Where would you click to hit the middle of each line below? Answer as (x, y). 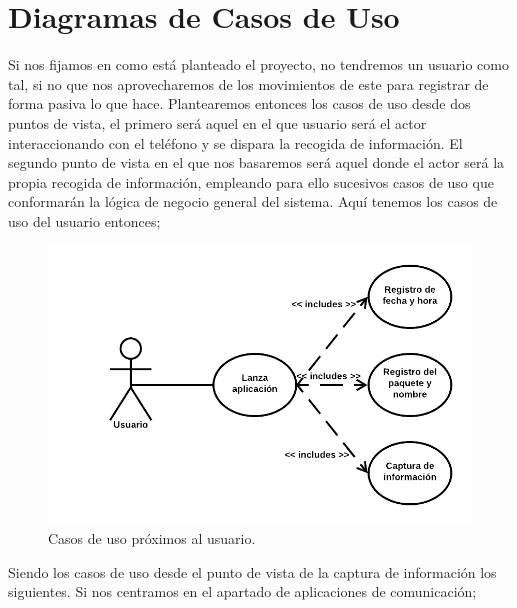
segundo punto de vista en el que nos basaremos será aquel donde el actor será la (256, 162)
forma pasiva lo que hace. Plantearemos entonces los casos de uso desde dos (239, 103)
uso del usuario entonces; (84, 220)
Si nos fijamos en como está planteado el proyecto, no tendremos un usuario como (258, 64)
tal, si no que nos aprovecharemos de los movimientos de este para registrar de (248, 83)
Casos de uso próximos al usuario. (152, 538)
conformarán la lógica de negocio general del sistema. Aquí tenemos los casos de (253, 201)
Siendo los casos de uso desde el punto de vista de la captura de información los (252, 571)
